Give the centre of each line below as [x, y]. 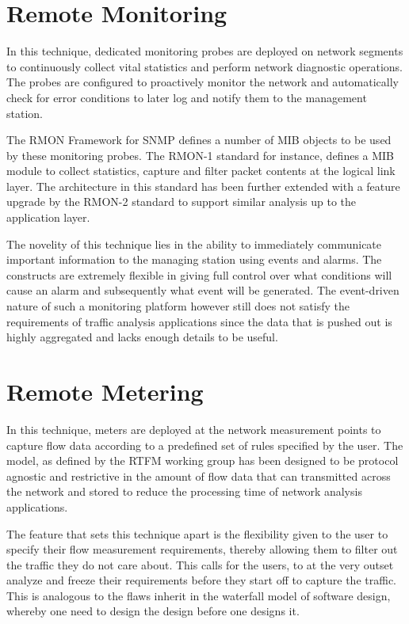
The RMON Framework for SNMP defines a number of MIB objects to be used [199, 140]
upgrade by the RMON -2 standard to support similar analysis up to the [182, 202]
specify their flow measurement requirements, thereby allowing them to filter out [202, 549]
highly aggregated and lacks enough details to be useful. [142, 337]
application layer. [48, 217]
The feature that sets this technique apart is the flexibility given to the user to [197, 533]
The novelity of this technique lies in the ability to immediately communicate [194, 244]
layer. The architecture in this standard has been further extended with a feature [203, 186]
